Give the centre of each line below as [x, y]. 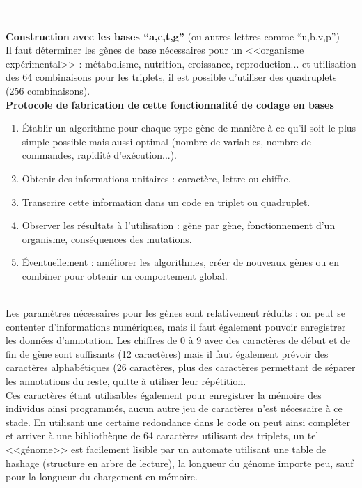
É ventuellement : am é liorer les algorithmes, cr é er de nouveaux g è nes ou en [181, 262]
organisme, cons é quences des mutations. [107, 238]
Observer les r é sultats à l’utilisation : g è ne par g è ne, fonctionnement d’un [179, 225]
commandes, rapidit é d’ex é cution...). [100, 155]
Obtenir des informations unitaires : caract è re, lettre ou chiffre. [156, 178]
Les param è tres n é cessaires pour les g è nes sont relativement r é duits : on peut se [176, 313]
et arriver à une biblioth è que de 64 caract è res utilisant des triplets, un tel [162, 435]
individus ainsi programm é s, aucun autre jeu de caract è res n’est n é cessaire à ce [174, 408]
